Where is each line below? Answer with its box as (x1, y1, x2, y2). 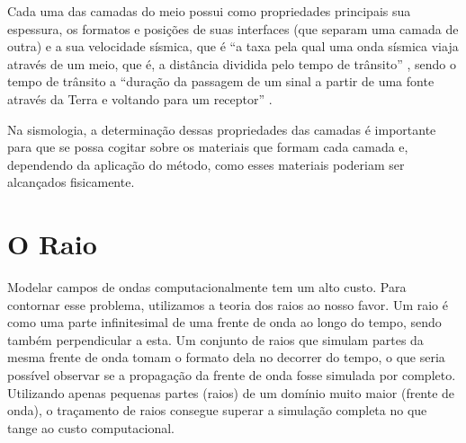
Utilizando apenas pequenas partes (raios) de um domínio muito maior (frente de (7, 383, 455, 402)
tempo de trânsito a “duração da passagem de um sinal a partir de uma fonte (7, 72, 435, 91)
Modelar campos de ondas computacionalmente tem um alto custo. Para (7, 278, 407, 297)
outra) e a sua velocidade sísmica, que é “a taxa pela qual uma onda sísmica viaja (7, 37, 459, 56)
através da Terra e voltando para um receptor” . (7, 89, 273, 108)
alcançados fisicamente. (7, 173, 135, 191)
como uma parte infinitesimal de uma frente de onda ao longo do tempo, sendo (7, 313, 442, 332)
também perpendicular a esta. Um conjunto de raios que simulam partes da (7, 330, 424, 349)
